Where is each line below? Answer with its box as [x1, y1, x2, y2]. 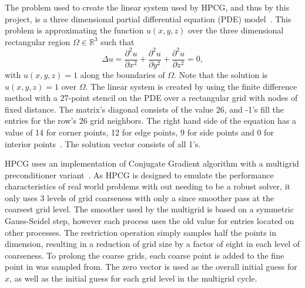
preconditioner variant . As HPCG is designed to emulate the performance [5, 168, 274, 181]
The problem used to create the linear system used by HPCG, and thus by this [5, 1, 290, 13]
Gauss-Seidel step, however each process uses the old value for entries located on [5, 215, 294, 227]
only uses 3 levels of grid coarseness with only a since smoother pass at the [5, 191, 274, 204]
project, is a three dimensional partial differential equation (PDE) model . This [5, 12, 291, 25]
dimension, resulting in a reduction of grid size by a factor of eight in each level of [5, 238, 300, 250]
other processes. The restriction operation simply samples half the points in [5, 226, 277, 238]
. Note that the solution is [174, 68, 268, 80]
